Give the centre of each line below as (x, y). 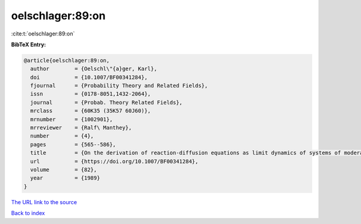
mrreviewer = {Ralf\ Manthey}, (81, 128)
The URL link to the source (44, 202)
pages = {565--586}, (73, 144)
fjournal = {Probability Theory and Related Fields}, (119, 86)
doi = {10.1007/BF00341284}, (89, 77)
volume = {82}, (64, 170)
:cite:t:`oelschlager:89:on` (43, 34)
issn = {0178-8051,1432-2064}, (91, 94)
